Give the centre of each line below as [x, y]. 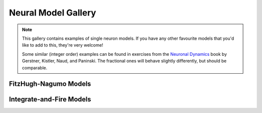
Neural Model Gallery [53, 13]
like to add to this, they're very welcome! [63, 45]
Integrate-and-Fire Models [50, 99]
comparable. [35, 67]
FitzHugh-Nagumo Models [50, 84]
